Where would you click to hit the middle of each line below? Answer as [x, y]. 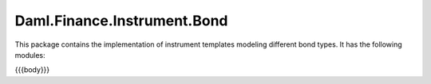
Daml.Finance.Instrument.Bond [121, 21]
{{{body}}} [32, 70]
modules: [30, 55]
